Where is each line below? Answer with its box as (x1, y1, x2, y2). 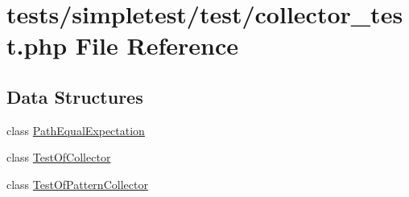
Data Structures (6, 84, 143, 109)
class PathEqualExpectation (6, 121, 145, 138)
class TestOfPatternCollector (6, 175, 148, 192)
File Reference (75, 29, 238, 62)
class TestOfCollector (6, 149, 111, 166)
